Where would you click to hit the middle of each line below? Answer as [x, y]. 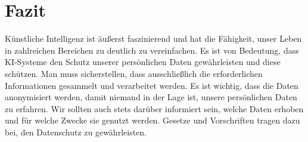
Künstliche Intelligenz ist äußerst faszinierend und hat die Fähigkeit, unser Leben [153, 38]
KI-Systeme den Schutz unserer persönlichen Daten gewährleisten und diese [143, 62]
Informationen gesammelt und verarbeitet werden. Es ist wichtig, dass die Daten [152, 85]
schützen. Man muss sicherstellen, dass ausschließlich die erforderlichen [134, 73]
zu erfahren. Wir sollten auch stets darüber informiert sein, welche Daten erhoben [154, 108]
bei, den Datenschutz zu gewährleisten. [76, 132]
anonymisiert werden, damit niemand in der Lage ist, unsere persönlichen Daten [151, 97]
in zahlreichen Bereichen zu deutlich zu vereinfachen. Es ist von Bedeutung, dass [152, 50]
